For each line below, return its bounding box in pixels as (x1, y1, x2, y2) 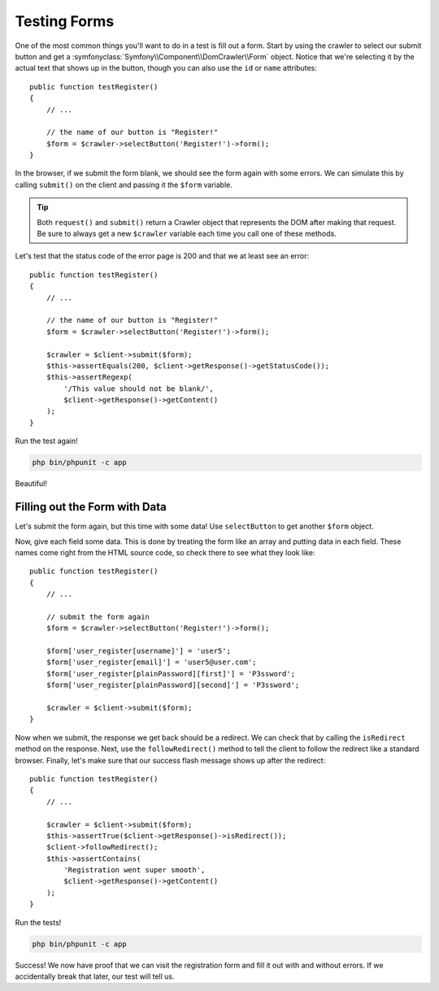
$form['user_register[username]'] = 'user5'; (46, 646, 232, 656)
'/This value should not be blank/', (63, 384, 215, 393)
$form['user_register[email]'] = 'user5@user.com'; (46, 658, 257, 667)
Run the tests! (15, 917, 62, 927)
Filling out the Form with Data (15, 500, 167, 514)
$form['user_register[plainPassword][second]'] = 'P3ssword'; (46, 680, 300, 690)
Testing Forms (15, 12, 115, 30)
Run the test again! (15, 436, 78, 446)
